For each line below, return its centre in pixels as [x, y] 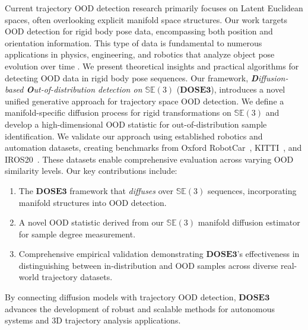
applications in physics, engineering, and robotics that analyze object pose [140, 54]
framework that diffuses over [122, 190]
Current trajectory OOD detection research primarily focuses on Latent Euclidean [154, 8]
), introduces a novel [248, 89]
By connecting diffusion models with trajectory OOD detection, [120, 297]
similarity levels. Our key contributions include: [91, 171]
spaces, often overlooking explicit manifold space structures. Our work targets [146, 19]
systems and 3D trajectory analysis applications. [93, 320]
